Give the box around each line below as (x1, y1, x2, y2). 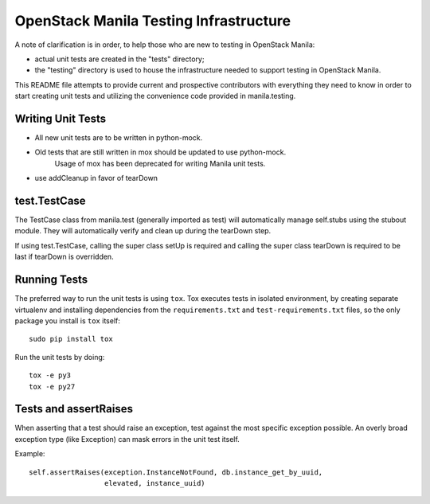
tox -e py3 (29, 371, 72, 380)
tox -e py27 (29, 382, 76, 391)
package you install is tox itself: (14, 315, 121, 326)
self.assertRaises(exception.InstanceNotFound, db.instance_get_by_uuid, (29, 467, 323, 477)
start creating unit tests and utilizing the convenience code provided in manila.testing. (14, 92, 296, 101)
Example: (14, 449, 45, 459)
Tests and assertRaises (14, 402, 133, 416)
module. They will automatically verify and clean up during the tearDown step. (14, 226, 272, 236)
